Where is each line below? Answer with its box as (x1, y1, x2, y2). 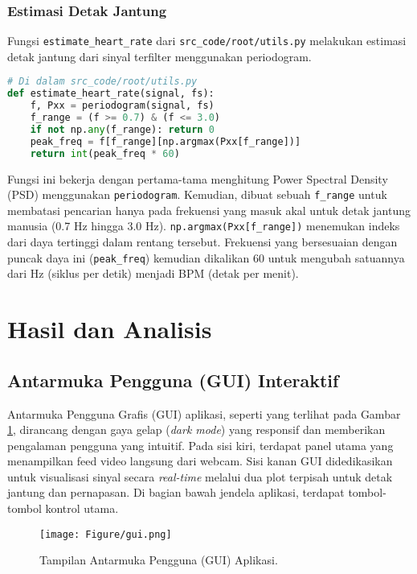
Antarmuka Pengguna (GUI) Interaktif (7, 367, 339, 392)
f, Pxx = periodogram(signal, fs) (30, 100, 215, 112)
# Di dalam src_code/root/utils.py (7, 76, 198, 88)
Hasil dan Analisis (7, 312, 212, 345)
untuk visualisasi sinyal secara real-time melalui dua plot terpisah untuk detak (7, 468, 393, 485)
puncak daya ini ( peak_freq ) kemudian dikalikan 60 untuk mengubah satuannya (7, 249, 405, 266)
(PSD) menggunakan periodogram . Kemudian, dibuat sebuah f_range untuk (7, 186, 387, 203)
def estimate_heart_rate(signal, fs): (7, 88, 215, 100)
